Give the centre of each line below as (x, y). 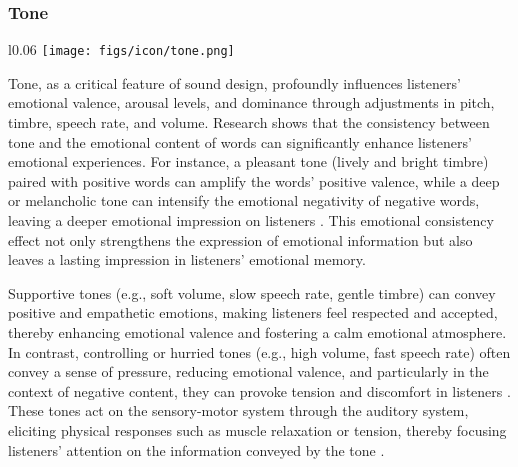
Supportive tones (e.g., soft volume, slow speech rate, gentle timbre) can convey (252, 292)
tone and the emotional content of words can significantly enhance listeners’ (240, 141)
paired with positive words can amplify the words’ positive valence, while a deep (254, 180)
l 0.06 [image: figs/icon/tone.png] (121, 49)
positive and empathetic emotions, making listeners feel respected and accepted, (253, 312)
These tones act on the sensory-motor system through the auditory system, (238, 410)
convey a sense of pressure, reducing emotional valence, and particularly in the (248, 371)
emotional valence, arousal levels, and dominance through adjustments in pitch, (251, 102)
